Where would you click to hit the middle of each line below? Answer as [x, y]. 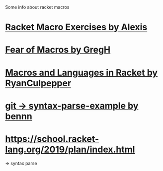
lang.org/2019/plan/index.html [70, 149]
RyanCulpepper [38, 83]
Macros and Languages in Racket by [81, 73]
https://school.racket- [52, 139]
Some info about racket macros [37, 7]
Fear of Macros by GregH [58, 50]
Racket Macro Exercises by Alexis [76, 27]
